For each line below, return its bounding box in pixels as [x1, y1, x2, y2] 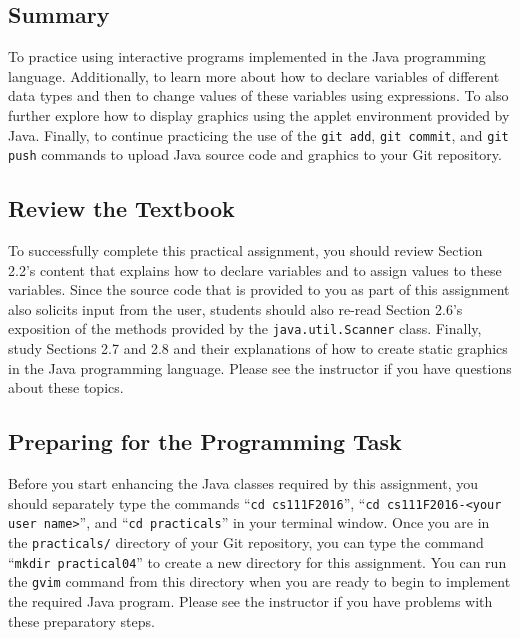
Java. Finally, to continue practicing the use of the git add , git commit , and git [8, 124, 509, 145]
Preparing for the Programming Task [8, 426, 402, 457]
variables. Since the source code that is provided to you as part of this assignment [8, 279, 510, 300]
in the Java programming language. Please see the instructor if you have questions [8, 357, 512, 378]
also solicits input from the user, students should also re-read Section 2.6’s [8, 298, 463, 319]
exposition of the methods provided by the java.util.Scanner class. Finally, [8, 318, 482, 339]
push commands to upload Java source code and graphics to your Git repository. [8, 144, 502, 165]
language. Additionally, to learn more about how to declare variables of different [8, 65, 500, 86]
